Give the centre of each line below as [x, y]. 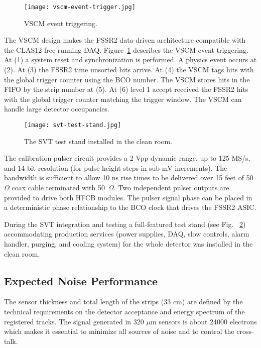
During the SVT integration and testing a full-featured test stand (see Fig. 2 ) [125, 224]
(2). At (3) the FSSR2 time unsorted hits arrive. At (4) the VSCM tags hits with [129, 70]
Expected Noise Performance [81, 280]
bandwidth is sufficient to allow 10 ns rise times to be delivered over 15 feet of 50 [129, 178]
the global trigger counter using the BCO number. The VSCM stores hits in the [127, 79]
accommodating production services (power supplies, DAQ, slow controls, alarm [127, 234]
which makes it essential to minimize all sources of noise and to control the [119, 331]
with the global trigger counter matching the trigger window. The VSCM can [123, 99]
